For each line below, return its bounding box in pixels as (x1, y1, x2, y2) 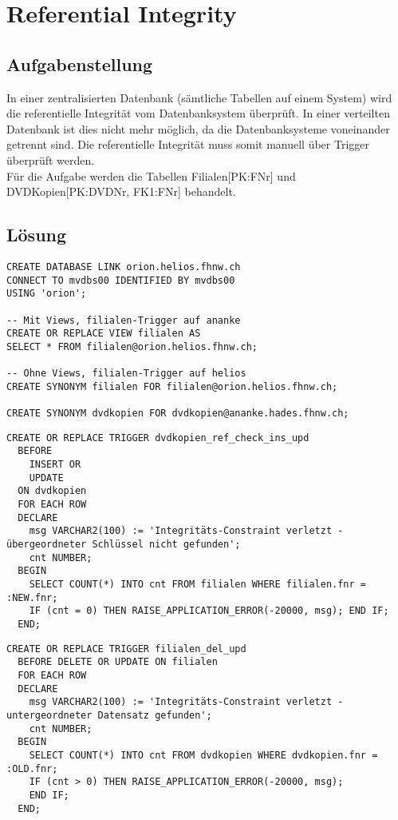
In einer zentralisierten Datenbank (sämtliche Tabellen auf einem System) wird (6, 89, 392, 105)
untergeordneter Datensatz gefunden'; (6, 709, 212, 721)
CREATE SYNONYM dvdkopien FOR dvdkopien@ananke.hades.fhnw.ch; (6, 408, 349, 420)
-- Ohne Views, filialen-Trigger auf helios (6, 368, 246, 380)
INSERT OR (29, 459, 81, 471)
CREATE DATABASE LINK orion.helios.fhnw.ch (6, 261, 241, 273)
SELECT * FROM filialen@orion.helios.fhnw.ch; (6, 340, 258, 352)
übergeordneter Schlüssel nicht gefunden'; (6, 539, 241, 551)
